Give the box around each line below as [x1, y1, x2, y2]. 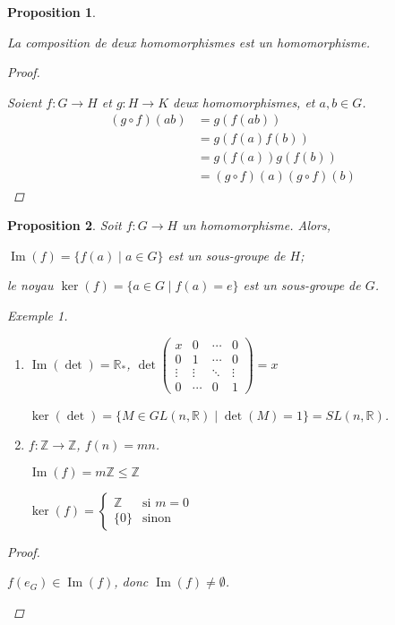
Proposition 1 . [7, 3, 96, 21]
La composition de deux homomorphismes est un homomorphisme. [7, 32, 370, 51]
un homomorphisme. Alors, [182, 216, 331, 235]
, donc [114, 572, 149, 591]
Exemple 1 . [7, 305, 68, 324]
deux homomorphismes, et [173, 92, 315, 111]
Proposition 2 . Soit [7, 216, 122, 235]
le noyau [7, 276, 54, 295]
